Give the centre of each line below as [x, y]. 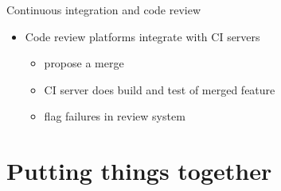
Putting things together [139, 171]
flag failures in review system [115, 116]
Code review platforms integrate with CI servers [142, 36]
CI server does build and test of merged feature [160, 89]
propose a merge [84, 63]
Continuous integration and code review [104, 10]
